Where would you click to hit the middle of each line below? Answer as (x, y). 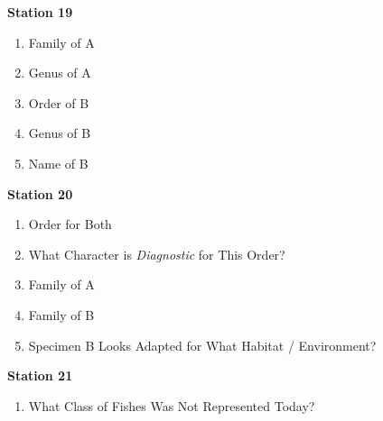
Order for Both (70, 224)
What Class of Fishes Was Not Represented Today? (172, 405)
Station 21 (40, 375)
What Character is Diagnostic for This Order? (157, 254)
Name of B (58, 163)
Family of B (61, 314)
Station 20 (40, 193)
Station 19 (40, 12)
